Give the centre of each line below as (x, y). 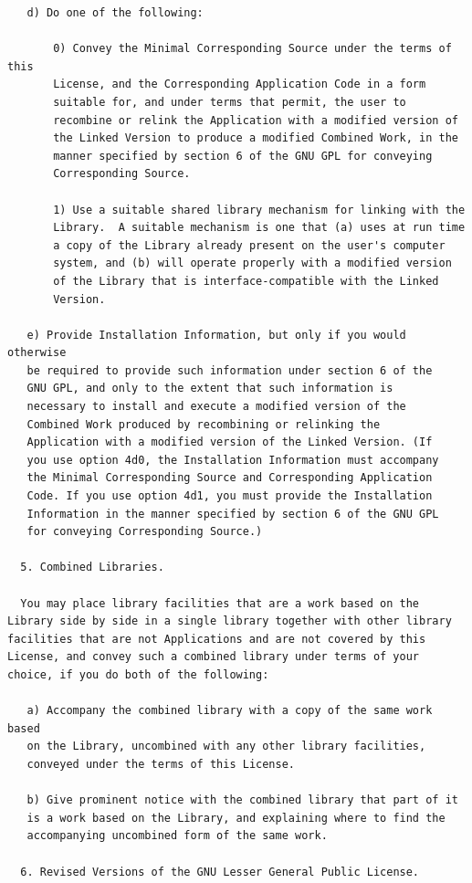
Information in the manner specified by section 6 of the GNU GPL (233, 514)
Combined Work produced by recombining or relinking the (204, 424)
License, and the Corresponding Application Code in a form (240, 84)
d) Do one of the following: (115, 13)
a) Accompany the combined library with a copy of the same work (230, 711)
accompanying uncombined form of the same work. (177, 836)
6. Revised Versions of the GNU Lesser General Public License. (220, 872)
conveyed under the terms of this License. (161, 764)
